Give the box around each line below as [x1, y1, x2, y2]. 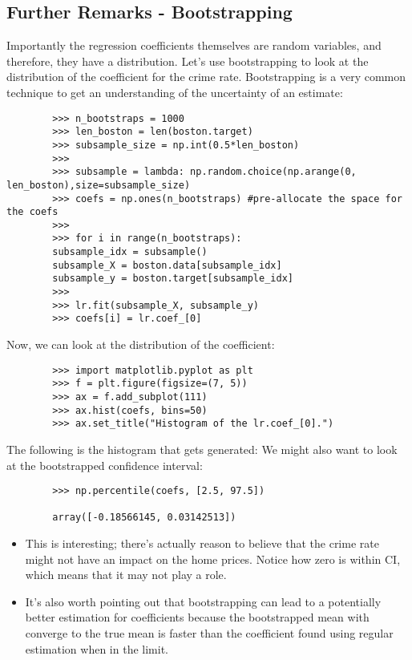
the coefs [6, 206, 59, 218]
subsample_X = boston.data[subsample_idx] [52, 259, 282, 271]
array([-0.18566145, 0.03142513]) [52, 512, 236, 524]
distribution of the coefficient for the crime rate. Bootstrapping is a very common [6, 68, 406, 85]
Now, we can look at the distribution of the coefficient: [6, 336, 275, 353]
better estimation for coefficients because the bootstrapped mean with [25, 609, 370, 626]
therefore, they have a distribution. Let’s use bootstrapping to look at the [6, 52, 369, 69]
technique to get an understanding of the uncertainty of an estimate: [6, 83, 343, 100]
